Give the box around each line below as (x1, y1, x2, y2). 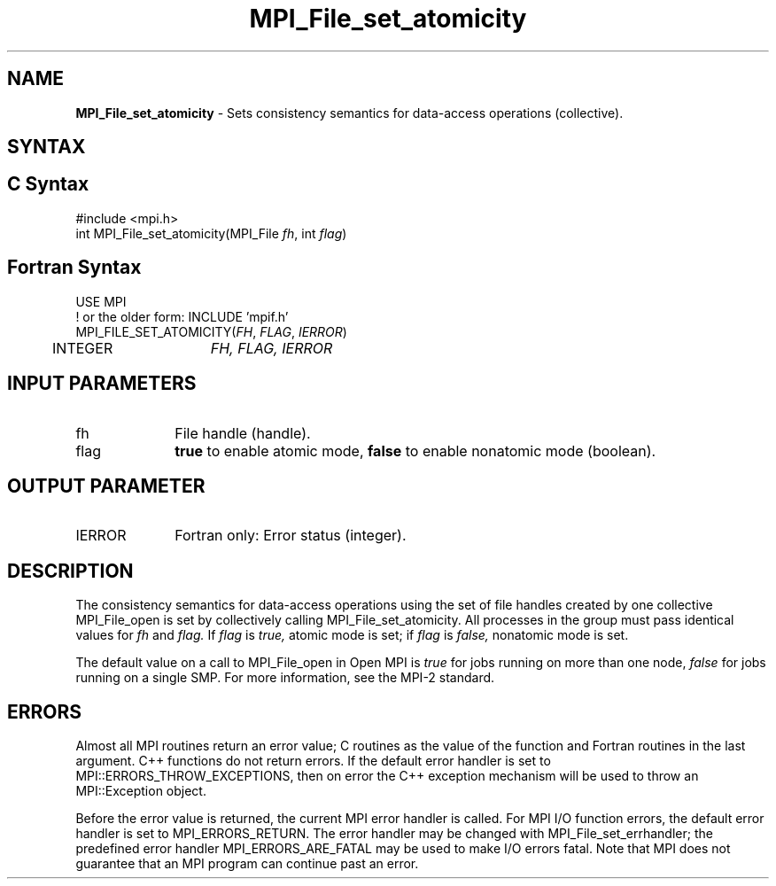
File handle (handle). (175, 424, 311, 442)
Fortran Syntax (7, 256, 142, 279)
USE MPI (75, 293, 127, 309)
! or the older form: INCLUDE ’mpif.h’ (75, 308, 289, 324)
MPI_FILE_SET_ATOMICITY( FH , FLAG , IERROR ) (75, 323, 347, 339)
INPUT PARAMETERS (7, 372, 197, 395)
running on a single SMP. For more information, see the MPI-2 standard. (75, 670, 495, 686)
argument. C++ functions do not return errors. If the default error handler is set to (75, 753, 551, 769)
